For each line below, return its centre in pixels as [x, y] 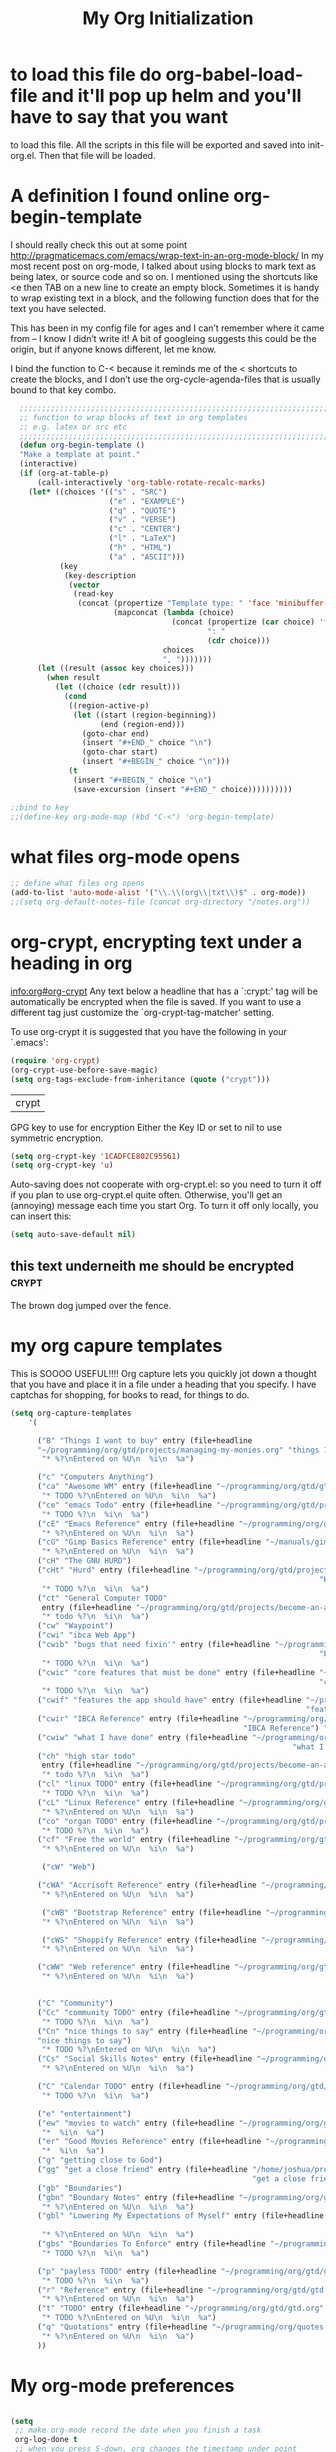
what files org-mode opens [125, 856]
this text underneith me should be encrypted [152, 1265]
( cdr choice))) [238, 640]
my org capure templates [116, 1346]
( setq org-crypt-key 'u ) [62, 1165]
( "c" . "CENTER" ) [145, 529]
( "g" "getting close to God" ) [99, 2160]
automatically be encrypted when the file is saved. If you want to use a [156, 1001]
